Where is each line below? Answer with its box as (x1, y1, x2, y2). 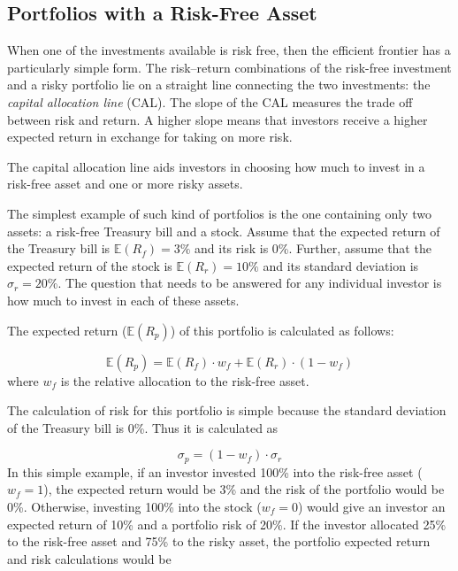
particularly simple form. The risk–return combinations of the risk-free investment (7, 58, 452, 76)
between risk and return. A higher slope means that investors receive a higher (7, 110, 428, 128)
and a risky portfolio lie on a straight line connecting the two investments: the (7, 75, 431, 94)
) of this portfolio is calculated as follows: (170, 320, 394, 339)
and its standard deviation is (263, 256, 419, 274)
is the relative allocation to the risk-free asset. (60, 371, 309, 390)
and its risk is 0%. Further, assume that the (195, 239, 431, 258)
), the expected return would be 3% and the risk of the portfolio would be (43, 480, 445, 498)
